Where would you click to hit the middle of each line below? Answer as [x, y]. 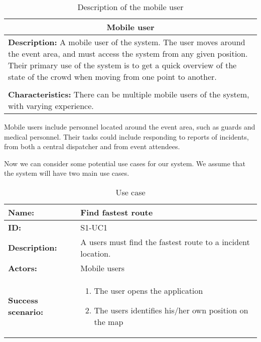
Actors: [23, 268]
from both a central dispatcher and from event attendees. [92, 146]
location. [96, 253]
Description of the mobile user [130, 7]
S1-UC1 [94, 227]
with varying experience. [51, 106]
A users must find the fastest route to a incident [165, 242]
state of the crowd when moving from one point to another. [112, 77]
